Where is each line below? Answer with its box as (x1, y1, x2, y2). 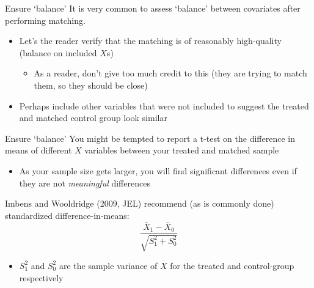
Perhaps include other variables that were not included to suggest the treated (19, 99, 309, 112)
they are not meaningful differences (19, 176, 150, 189)
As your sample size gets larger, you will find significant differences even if (19, 164, 297, 177)
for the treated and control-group (170, 259, 294, 271)
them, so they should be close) (34, 78, 148, 91)
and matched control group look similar (19, 111, 167, 124)
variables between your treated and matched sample (84, 144, 279, 157)
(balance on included (19, 46, 97, 59)
